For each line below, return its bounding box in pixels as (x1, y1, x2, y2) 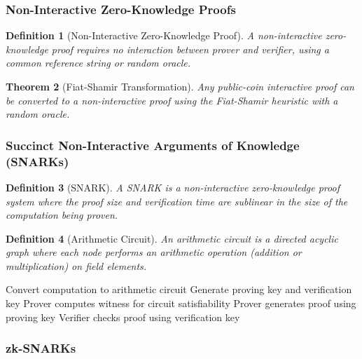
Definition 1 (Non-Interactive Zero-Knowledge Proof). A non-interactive (6, 28, 322, 43)
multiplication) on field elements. (6, 258, 147, 273)
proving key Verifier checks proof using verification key (6, 309, 240, 324)
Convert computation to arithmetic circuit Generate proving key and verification (6, 282, 352, 297)
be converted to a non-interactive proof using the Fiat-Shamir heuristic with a (6, 93, 338, 107)
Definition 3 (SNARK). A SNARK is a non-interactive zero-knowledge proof (6, 179, 340, 194)
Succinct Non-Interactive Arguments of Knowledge (6, 136, 300, 154)
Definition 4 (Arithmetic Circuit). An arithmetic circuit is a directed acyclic (6, 231, 338, 245)
